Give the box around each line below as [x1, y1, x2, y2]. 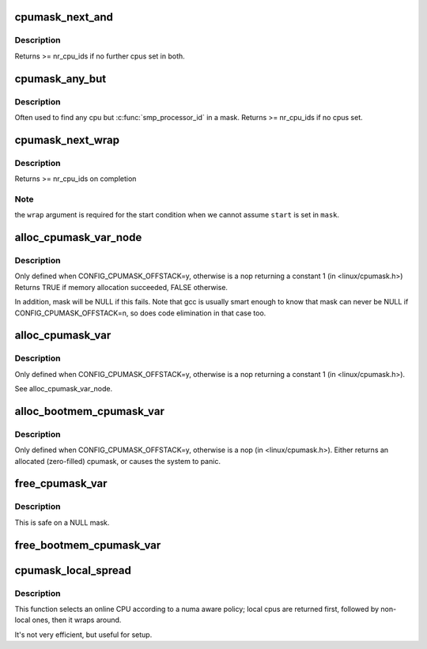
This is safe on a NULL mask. [14, 518, 110, 527]
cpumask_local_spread [14, 564, 132, 577]
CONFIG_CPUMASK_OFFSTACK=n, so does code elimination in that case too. [14, 308, 266, 318]
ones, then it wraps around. [32, 615, 122, 624]
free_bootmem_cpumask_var [14, 538, 161, 552]
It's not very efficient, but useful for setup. [14, 629, 153, 640]
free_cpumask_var [14, 477, 108, 490]
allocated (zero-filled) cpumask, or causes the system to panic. [14, 456, 221, 466]
